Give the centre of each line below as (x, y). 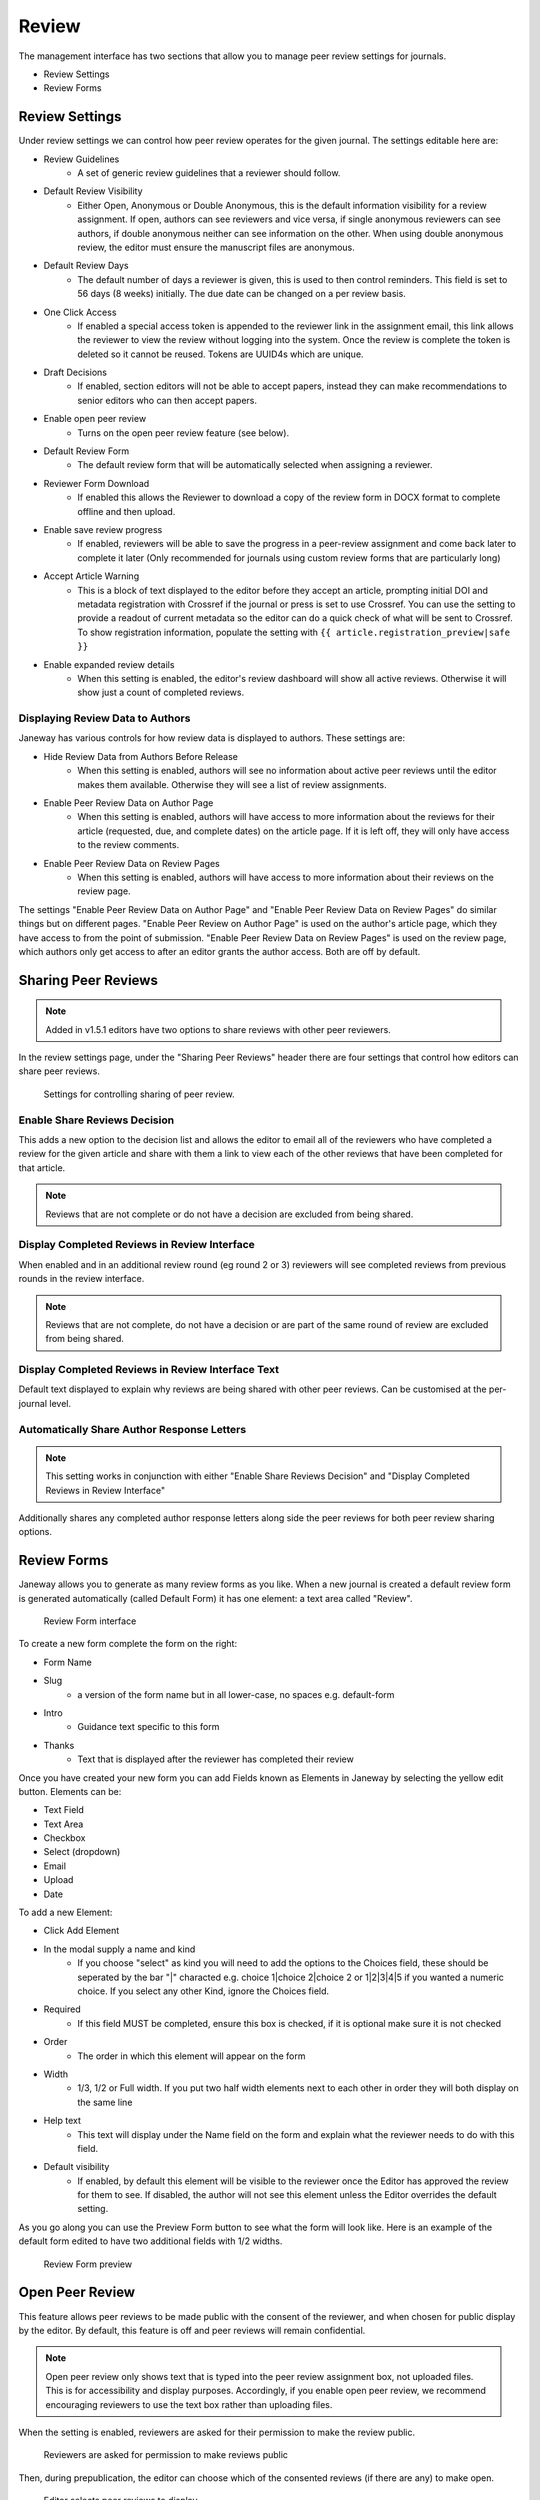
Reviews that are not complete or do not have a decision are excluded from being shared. (229, 1214)
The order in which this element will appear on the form (191, 2056)
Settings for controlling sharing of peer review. (139, 1094)
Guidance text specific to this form (148, 1727)
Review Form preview (88, 2264)
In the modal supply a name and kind (119, 1949)
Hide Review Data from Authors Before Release (141, 756)
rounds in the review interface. (81, 1279)
